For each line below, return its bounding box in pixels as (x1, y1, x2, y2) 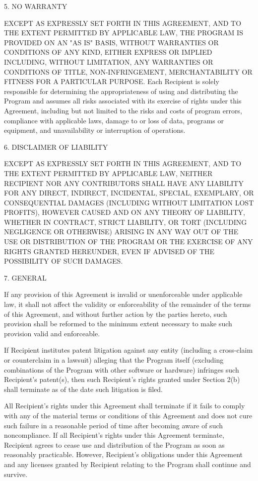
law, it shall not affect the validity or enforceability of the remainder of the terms (4, 299, 251, 309)
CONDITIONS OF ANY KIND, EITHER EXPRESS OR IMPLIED (4, 47, 212, 57)
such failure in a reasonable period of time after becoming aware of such (4, 420, 223, 430)
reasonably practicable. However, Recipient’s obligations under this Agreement (4, 449, 243, 460)
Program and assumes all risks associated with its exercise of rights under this (4, 96, 242, 106)
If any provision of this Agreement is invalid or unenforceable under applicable (4, 289, 243, 299)
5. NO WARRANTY (4, 1, 67, 11)
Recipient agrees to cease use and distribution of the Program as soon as (4, 439, 225, 450)
